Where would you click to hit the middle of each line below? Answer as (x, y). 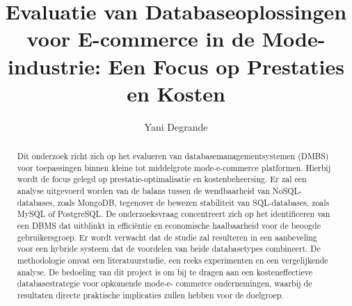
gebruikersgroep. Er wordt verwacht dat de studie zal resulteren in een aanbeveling (167, 237)
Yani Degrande (176, 126)
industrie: (54, 66)
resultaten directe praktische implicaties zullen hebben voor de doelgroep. (150, 295)
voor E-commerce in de (141, 39)
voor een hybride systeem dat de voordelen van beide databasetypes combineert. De (169, 249)
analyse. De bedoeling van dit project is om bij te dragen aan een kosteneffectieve (165, 272)
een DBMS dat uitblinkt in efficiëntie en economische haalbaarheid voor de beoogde (169, 226)
